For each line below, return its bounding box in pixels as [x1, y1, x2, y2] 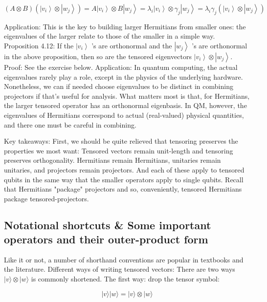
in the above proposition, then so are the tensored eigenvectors [4, 51, 192, 61]
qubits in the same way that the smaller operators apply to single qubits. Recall [4, 174, 244, 184]
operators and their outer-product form [4, 232, 208, 247]
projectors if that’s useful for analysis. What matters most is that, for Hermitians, [4, 90, 250, 101]
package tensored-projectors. [4, 193, 89, 203]
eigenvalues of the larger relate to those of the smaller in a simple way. [4, 31, 215, 41]
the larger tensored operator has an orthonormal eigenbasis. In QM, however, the [4, 100, 247, 110]
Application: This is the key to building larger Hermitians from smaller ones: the [4, 21, 246, 31]
